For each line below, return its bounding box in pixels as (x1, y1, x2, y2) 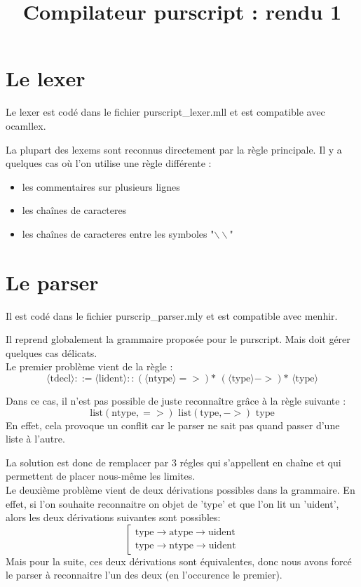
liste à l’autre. (6, 431, 65, 446)
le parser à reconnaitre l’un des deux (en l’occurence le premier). (6, 567, 282, 582)
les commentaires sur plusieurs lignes (22, 179, 180, 194)
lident (98, 373, 123, 384)
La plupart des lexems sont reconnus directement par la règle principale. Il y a (6, 142, 342, 156)
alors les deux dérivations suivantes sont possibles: (6, 510, 221, 525)
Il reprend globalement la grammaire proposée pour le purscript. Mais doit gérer (6, 332, 350, 346)
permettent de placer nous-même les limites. (6, 468, 196, 483)
